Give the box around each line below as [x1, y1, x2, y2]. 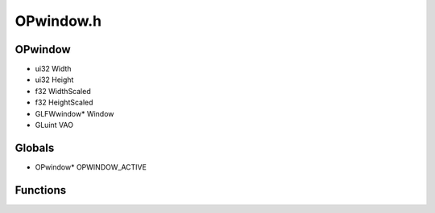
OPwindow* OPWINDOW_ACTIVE [35, 162, 147, 172]
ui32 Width [35, 64, 72, 74]
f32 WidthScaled [35, 86, 92, 96]
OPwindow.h [14, 12, 102, 30]
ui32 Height [35, 75, 74, 84]
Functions [14, 183, 67, 197]
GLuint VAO [35, 121, 74, 130]
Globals [14, 141, 55, 154]
